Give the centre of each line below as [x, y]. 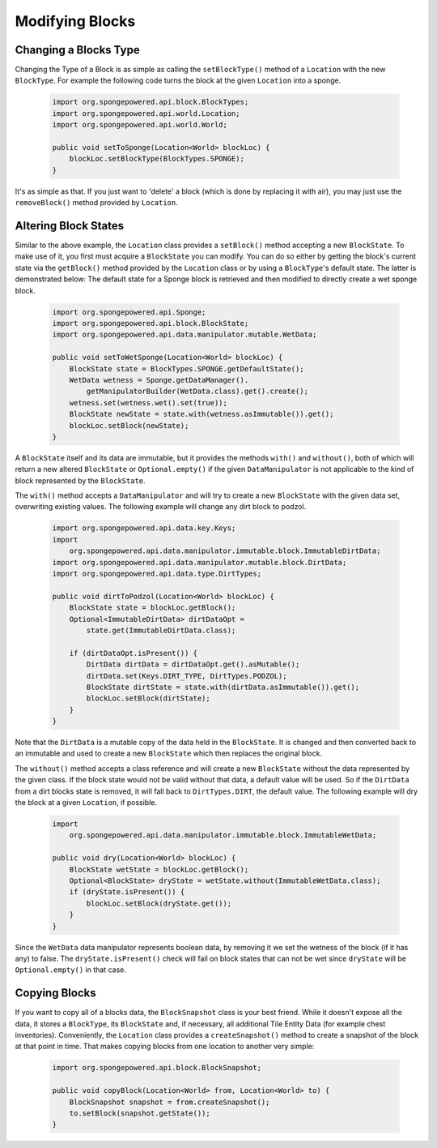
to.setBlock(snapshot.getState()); [140, 1113]
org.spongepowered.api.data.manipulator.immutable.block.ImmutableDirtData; [225, 551]
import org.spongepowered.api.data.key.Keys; [144, 528]
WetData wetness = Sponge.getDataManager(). [159, 380]
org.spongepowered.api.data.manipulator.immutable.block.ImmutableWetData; [223, 835]
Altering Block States [70, 226]
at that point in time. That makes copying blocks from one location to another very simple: [165, 1047]
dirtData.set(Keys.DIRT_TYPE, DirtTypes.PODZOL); [187, 676]
